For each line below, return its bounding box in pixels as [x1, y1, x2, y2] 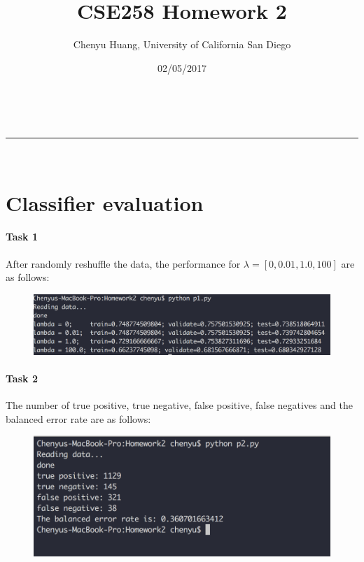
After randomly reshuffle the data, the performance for [6, 256, 241, 271]
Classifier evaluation [6, 188, 204, 217]
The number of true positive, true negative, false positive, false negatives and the [6, 398, 353, 412]
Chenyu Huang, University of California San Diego [73, 37, 291, 52]
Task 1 [6, 229, 38, 244]
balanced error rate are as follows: [6, 411, 151, 426]
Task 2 [6, 371, 38, 385]
